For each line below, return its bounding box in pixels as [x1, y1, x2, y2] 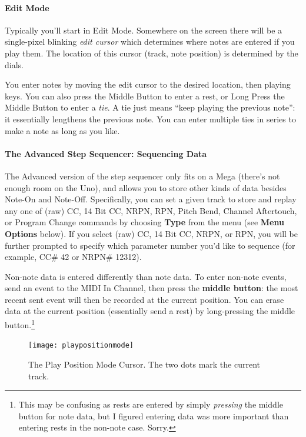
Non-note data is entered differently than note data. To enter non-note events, [5, 270, 287, 282]
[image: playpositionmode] [28, 341, 134, 350]
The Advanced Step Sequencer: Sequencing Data [5, 147, 207, 159]
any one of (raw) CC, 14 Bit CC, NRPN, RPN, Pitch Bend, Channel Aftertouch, [5, 204, 297, 216]
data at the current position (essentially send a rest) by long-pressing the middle [5, 305, 295, 317]
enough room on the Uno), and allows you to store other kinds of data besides [5, 181, 287, 194]
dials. [5, 58, 24, 71]
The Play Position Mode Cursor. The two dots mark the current [28, 358, 260, 370]
